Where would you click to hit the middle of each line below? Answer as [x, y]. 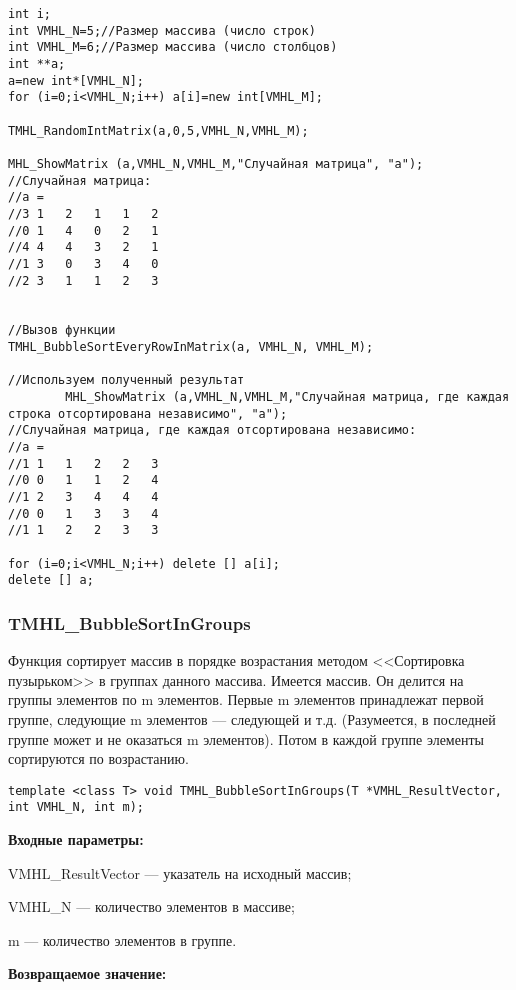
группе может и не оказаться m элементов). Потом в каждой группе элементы [246, 738]
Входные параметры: [76, 839]
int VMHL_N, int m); [76, 807]
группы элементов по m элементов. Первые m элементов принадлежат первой [246, 699]
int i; [29, 14]
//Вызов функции [62, 330]
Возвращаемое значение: [87, 973]
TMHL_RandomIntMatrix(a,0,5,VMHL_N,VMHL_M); [158, 130]
